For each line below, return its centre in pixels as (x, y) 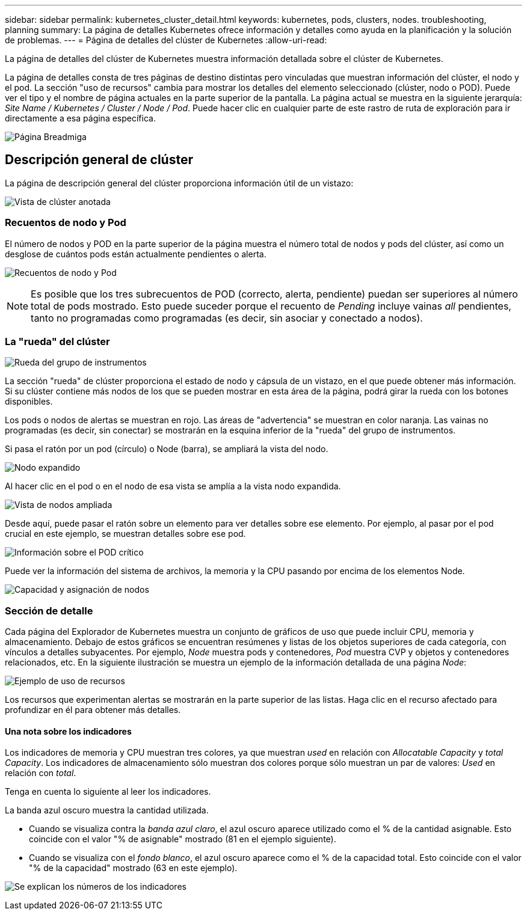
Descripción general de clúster (99, 160)
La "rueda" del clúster (57, 341)
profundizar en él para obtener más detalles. (93, 710)
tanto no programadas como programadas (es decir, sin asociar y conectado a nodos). (227, 318)
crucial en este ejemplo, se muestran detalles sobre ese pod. (125, 534)
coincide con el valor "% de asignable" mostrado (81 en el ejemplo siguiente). (183, 839)
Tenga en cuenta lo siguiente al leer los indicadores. (108, 792)
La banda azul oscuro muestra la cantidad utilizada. (107, 810)
